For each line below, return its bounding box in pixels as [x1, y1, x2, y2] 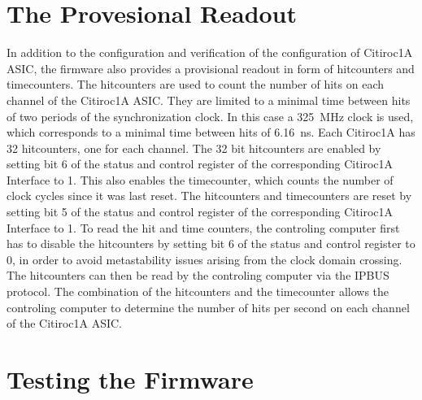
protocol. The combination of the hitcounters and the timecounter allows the [7, 283, 389, 300]
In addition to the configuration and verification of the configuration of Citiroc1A [7, 44, 413, 61]
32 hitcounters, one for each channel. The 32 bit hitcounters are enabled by [7, 139, 381, 156]
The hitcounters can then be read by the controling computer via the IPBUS [7, 267, 389, 284]
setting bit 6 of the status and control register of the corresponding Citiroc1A [7, 155, 394, 172]
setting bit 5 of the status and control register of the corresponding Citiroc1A [7, 203, 394, 220]
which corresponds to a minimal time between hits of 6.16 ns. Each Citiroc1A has [7, 124, 415, 141]
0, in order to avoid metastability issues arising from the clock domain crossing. [7, 250, 402, 267]
